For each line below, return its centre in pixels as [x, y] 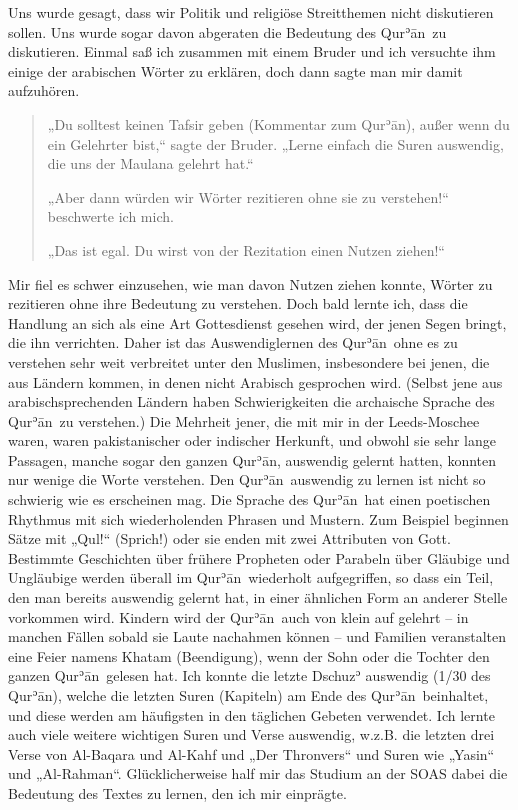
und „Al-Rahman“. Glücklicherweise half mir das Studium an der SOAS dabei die [258, 773]
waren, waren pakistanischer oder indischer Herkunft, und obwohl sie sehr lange [252, 440]
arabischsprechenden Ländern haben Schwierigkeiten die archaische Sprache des [251, 401]
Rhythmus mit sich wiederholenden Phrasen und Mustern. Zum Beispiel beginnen [258, 518]
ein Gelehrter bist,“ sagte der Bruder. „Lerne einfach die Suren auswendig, [275, 143]
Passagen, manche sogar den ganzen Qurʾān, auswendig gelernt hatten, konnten [252, 459]
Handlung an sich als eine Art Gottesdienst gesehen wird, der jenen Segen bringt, [257, 322]
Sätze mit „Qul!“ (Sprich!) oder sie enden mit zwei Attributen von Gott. [229, 538]
